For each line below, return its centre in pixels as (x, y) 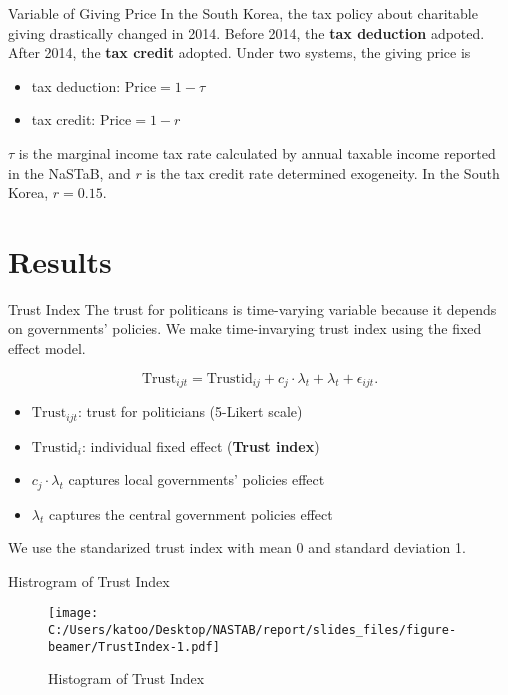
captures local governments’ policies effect (196, 479)
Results (60, 260)
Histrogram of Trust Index (89, 580)
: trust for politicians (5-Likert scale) (190, 411)
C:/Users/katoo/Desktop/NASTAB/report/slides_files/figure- (252, 630)
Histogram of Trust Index (126, 678)
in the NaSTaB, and (69, 172)
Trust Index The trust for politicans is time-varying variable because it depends (252, 308)
